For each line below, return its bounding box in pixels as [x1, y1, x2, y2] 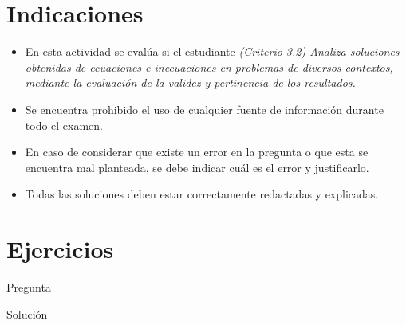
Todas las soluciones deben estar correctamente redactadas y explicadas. [25, 186, 379, 202]
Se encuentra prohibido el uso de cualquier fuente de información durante [25, 100, 384, 117]
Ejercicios [6, 233, 114, 265]
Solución [6, 305, 48, 322]
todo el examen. [25, 116, 104, 133]
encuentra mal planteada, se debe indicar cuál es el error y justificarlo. [25, 159, 369, 175]
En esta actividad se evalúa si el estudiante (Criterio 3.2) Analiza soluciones [25, 43, 400, 60]
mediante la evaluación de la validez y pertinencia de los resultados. [25, 74, 356, 91]
